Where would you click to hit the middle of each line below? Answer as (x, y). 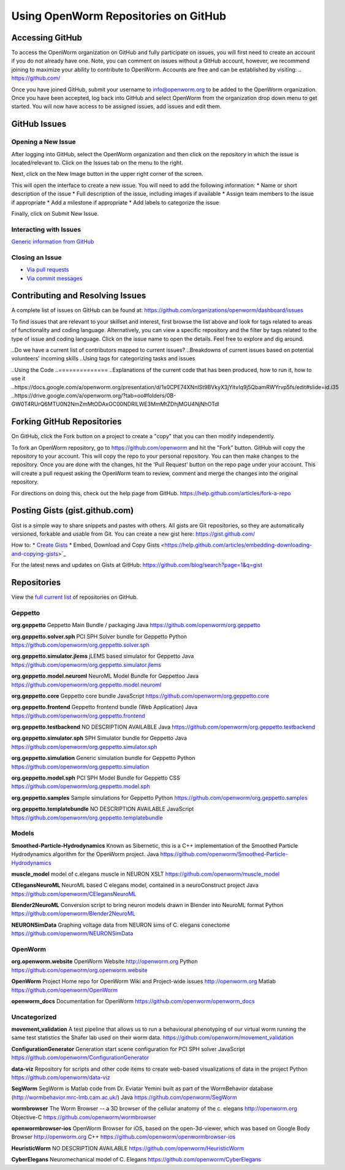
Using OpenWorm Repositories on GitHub (119, 16)
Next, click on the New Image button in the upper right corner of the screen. (107, 174)
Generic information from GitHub (53, 241)
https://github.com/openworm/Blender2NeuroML (74, 914)
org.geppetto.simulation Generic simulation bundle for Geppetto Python (103, 758)
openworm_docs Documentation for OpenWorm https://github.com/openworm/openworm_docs (133, 1001)
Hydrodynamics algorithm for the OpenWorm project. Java (85, 854)
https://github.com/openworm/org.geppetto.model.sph (81, 786)
